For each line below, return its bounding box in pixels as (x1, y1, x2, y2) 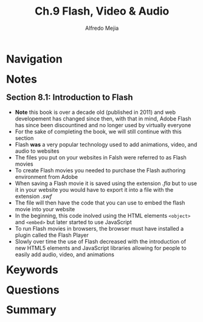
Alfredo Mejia (85, 24, 119, 32)
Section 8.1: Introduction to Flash (6, 93, 133, 103)
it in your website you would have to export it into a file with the (15, 186, 174, 193)
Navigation (6, 52, 63, 66)
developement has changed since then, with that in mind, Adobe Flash (15, 114, 191, 122)
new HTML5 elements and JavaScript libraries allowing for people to (15, 244, 187, 251)
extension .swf (15, 192, 52, 200)
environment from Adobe (15, 173, 78, 180)
